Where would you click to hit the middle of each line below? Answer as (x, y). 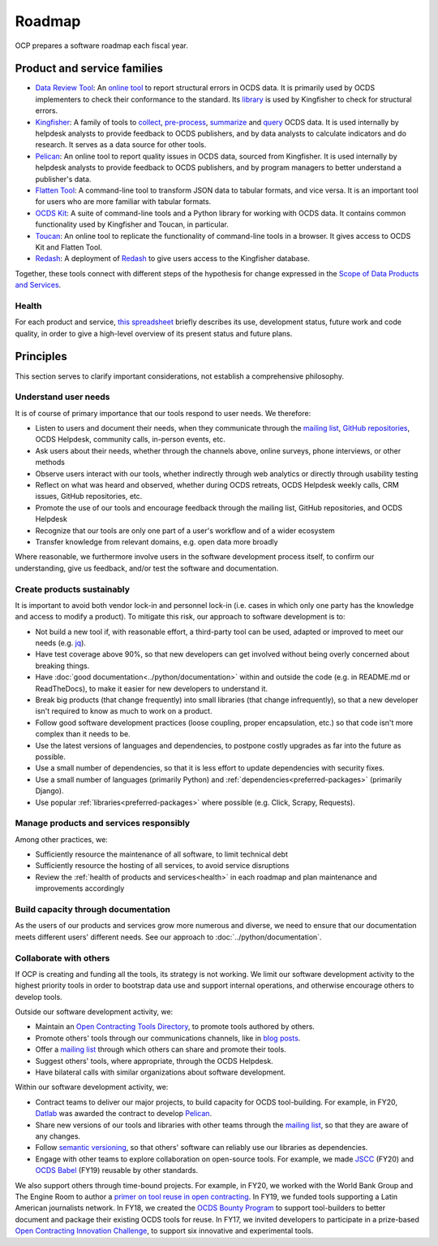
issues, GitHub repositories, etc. (89, 497)
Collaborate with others (62, 957)
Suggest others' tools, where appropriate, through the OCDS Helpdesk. (154, 1061)
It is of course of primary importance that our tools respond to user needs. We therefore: (163, 413)
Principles (41, 356)
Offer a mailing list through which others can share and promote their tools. (161, 1049)
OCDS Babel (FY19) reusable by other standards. (117, 1170)
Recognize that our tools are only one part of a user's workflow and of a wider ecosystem (185, 530)
